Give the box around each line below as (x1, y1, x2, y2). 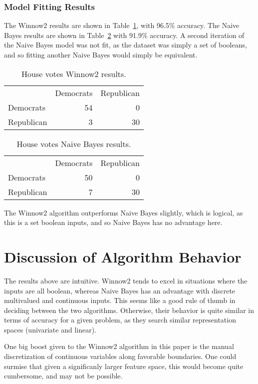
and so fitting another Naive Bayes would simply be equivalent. (4, 49, 198, 59)
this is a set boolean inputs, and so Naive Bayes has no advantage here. (4, 217, 223, 227)
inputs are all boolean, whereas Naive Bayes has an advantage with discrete (4, 285, 236, 295)
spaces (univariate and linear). (4, 324, 96, 334)
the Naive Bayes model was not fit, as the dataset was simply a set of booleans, (4, 39, 247, 50)
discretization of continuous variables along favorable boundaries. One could (4, 351, 237, 361)
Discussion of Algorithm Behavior (4, 246, 242, 266)
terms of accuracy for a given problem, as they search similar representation (4, 314, 236, 325)
